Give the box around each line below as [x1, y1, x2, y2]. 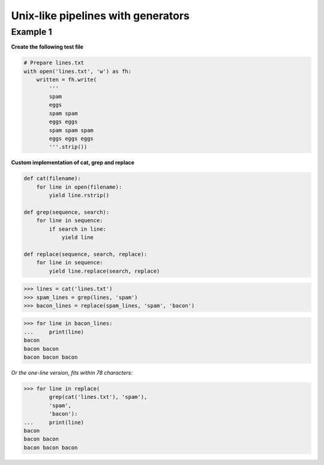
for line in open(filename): [36, 183, 122, 190]
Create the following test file [11, 43, 84, 50]
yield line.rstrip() [49, 192, 110, 199]
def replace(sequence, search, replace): [23, 251, 148, 258]
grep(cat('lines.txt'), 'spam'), [49, 394, 148, 401]
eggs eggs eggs [49, 135, 94, 142]
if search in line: [49, 225, 106, 232]
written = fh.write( [36, 76, 97, 84]
